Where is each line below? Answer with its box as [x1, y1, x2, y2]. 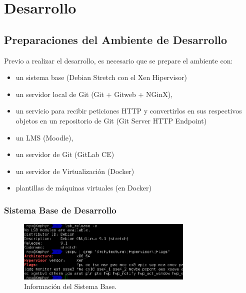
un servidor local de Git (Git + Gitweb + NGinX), [15, 88, 173, 99]
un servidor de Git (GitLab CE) [15, 149, 114, 159]
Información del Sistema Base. [24, 281, 117, 291]
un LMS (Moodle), [15, 132, 73, 142]
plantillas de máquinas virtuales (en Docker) [15, 182, 151, 193]
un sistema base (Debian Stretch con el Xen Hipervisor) [15, 72, 187, 82]
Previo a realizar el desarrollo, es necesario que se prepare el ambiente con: [4, 55, 233, 65]
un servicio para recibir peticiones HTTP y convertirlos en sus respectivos [15, 105, 242, 116]
